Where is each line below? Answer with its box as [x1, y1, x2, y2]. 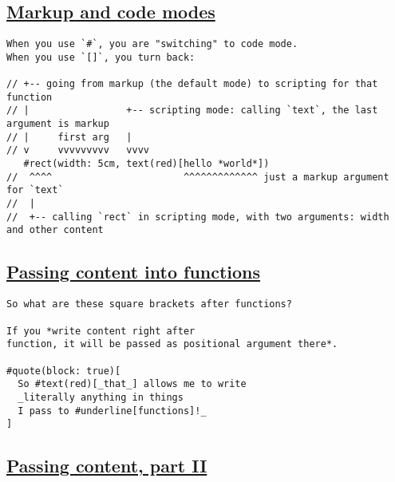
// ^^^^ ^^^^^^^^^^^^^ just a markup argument [6, 171, 389, 183]
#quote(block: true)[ [6, 365, 121, 377]
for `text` [6, 184, 64, 196]
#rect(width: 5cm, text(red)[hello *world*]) [23, 158, 270, 170]
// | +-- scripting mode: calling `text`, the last [6, 105, 378, 117]
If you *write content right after [6, 325, 196, 337]
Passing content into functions [6, 259, 261, 284]
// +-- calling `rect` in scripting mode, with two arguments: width [6, 211, 389, 223]
